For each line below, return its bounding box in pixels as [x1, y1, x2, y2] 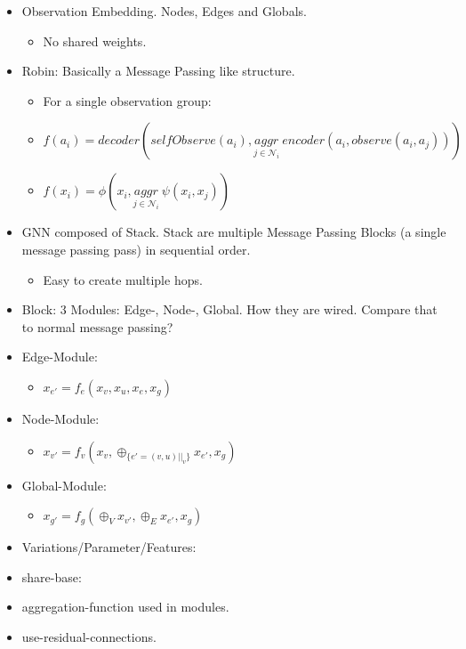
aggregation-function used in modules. [21, 597, 229, 616]
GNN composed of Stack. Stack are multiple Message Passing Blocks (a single [21, 223, 446, 241]
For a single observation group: [43, 91, 212, 110]
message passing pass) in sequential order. [21, 239, 251, 258]
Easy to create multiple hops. [43, 270, 203, 288]
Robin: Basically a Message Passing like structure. [21, 61, 295, 80]
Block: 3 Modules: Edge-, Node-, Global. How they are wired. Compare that [21, 300, 438, 319]
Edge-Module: [21, 347, 98, 366]
